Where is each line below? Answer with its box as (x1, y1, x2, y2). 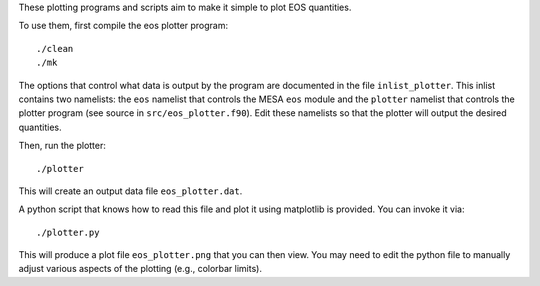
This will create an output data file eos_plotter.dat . (18, 185, 243, 197)
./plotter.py (36, 226, 100, 238)
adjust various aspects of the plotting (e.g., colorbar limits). (18, 263, 262, 275)
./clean (36, 43, 74, 54)
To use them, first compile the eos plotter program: (18, 20, 229, 32)
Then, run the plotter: (18, 140, 107, 152)
